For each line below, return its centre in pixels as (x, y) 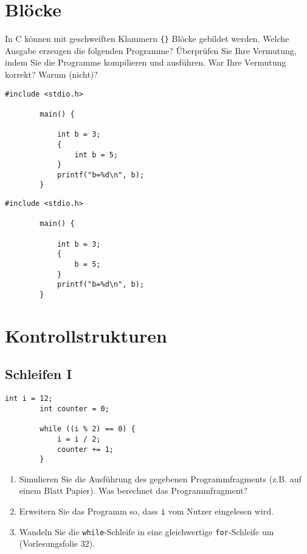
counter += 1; (85, 449)
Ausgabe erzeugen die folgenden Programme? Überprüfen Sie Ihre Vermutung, (151, 50)
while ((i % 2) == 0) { (88, 429)
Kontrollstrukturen (86, 335)
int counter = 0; (74, 409)
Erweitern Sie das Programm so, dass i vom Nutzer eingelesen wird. (146, 511)
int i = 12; (29, 399)
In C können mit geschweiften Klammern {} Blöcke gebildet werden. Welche (147, 39)
